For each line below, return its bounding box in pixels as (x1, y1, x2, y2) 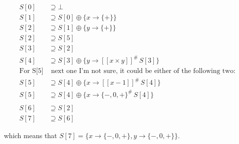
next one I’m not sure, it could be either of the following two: (51, 67, 236, 74)
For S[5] (19, 67, 44, 74)
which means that (4, 130, 57, 140)
